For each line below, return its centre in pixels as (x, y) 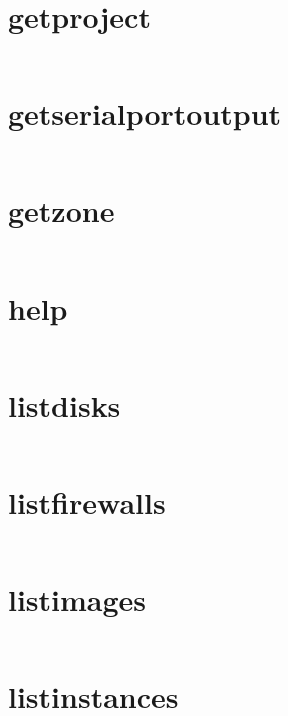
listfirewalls (87, 501)
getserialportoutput (145, 113)
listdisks (64, 404)
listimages (77, 598)
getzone (61, 210)
